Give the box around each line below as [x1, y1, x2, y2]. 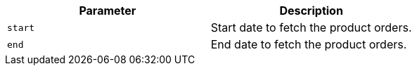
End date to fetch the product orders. [210, 37, 407, 51]
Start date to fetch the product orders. [210, 20, 412, 34]
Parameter [79, 4, 136, 18]
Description [279, 4, 343, 18]
